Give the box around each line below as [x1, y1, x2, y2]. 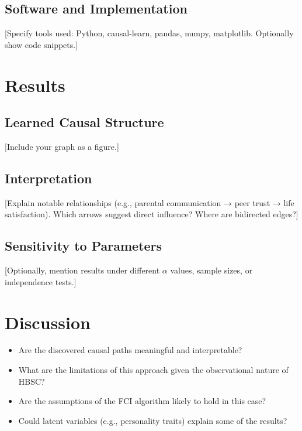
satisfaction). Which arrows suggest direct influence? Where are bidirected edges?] [5, 208, 298, 220]
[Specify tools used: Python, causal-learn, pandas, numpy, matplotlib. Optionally [5, 27, 294, 39]
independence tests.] [5, 275, 77, 288]
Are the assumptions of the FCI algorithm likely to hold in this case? [18, 395, 266, 407]
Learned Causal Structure [5, 113, 164, 131]
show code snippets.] [5, 38, 78, 50]
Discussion [5, 310, 91, 334]
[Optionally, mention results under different [5, 264, 160, 276]
